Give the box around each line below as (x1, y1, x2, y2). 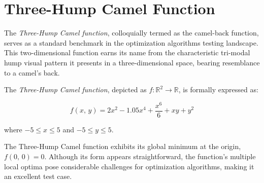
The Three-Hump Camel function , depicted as (4, 84, 147, 95)
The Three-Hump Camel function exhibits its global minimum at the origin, (4, 141, 241, 152)
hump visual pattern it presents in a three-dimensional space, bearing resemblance (4, 57, 260, 67)
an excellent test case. (4, 171, 72, 181)
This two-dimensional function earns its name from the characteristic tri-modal (4, 47, 250, 58)
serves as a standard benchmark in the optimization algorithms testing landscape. (4, 37, 258, 48)
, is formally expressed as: (178, 84, 258, 95)
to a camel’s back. (4, 67, 60, 78)
